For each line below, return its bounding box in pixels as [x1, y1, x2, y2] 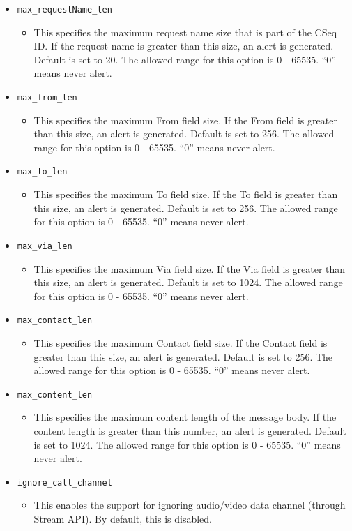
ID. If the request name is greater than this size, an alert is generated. [33, 38, 334, 53]
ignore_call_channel [17, 477, 112, 488]
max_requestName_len [17, 5, 112, 15]
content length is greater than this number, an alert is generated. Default [33, 424, 346, 438]
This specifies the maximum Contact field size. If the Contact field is [33, 336, 328, 350]
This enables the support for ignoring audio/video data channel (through [33, 498, 346, 512]
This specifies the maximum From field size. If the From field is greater [33, 112, 337, 127]
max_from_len [17, 93, 77, 103]
